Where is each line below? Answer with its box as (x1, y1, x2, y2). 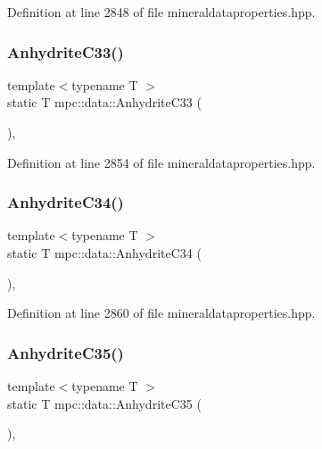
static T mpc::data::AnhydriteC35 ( (7, 394, 202, 412)
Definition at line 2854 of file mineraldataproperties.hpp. (7, 153, 316, 171)
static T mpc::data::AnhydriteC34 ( (7, 244, 202, 262)
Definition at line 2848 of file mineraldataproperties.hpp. (7, 3, 316, 21)
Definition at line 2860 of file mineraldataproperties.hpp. (7, 303, 316, 322)
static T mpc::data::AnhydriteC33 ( (7, 93, 202, 112)
